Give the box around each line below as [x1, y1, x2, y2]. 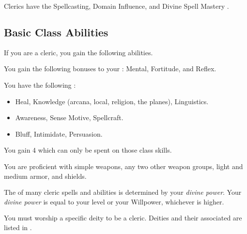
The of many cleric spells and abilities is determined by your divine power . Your [4, 187, 242, 197]
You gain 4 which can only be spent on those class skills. [4, 145, 172, 155]
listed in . [4, 222, 32, 232]
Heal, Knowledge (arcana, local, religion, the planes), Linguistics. [15, 96, 209, 106]
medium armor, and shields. [4, 171, 87, 181]
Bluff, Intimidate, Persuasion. [15, 128, 103, 139]
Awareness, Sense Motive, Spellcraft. [15, 112, 123, 123]
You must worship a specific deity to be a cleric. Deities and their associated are [4, 213, 242, 223]
